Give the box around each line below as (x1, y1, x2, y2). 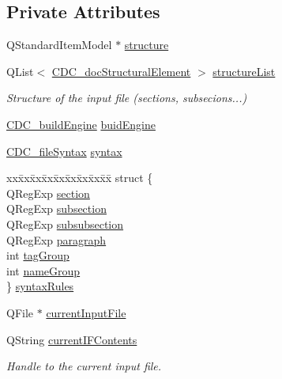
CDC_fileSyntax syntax (6, 142, 122, 159)
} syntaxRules (6, 278, 74, 294)
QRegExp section (6, 184, 90, 201)
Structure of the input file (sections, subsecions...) (6, 89, 247, 106)
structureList (212, 63, 276, 79)
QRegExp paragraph (6, 231, 107, 248)
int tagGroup (6, 247, 70, 263)
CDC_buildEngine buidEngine (6, 116, 156, 132)
